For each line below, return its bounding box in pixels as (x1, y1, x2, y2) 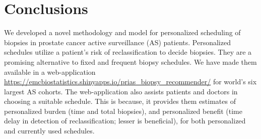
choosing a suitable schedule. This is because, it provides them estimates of (4, 96, 236, 106)
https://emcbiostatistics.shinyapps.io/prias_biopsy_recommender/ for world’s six (4, 76, 257, 87)
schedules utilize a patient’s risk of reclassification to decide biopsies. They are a (4, 47, 252, 57)
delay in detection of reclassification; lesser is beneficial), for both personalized (4, 115, 246, 126)
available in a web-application (4, 66, 96, 77)
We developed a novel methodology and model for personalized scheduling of (4, 27, 241, 38)
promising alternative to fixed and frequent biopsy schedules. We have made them (4, 56, 257, 67)
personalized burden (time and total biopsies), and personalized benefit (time (4, 105, 242, 116)
